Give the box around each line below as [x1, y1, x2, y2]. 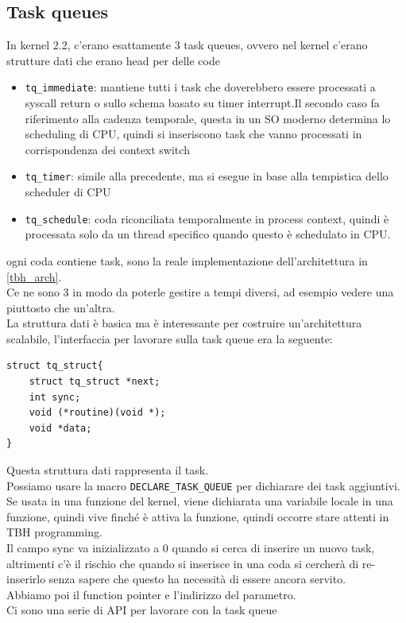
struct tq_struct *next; [29, 376, 160, 388]
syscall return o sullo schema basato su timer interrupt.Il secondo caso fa [25, 95, 380, 111]
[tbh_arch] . [6, 268, 62, 284]
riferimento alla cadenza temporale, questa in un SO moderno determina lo [25, 110, 391, 126]
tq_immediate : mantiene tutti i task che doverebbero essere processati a [25, 79, 376, 95]
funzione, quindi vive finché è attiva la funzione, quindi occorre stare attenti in [6, 508, 389, 524]
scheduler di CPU [25, 184, 111, 200]
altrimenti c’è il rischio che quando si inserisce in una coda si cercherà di [6, 555, 359, 571]
